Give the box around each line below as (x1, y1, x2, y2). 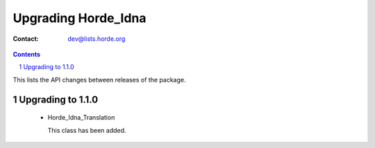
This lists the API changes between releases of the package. (12, 75, 186, 84)
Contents (12, 50, 41, 58)
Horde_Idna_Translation (47, 113, 115, 122)
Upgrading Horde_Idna (12, 10, 147, 26)
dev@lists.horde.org (67, 35, 126, 43)
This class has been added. (47, 126, 126, 134)
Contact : (12, 35, 40, 43)
